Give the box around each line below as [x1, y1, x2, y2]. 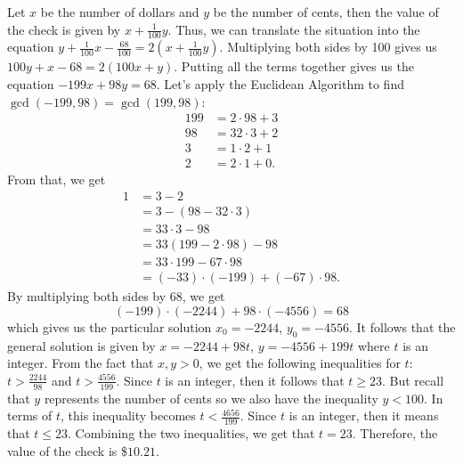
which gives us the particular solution [7, 317, 212, 336]
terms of [7, 406, 53, 425]
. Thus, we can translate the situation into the [167, 20, 420, 38]
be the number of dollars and [40, 3, 199, 20]
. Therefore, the [352, 423, 438, 442]
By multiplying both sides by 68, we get [7, 287, 225, 305]
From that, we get [7, 170, 106, 189]
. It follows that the [349, 317, 456, 336]
